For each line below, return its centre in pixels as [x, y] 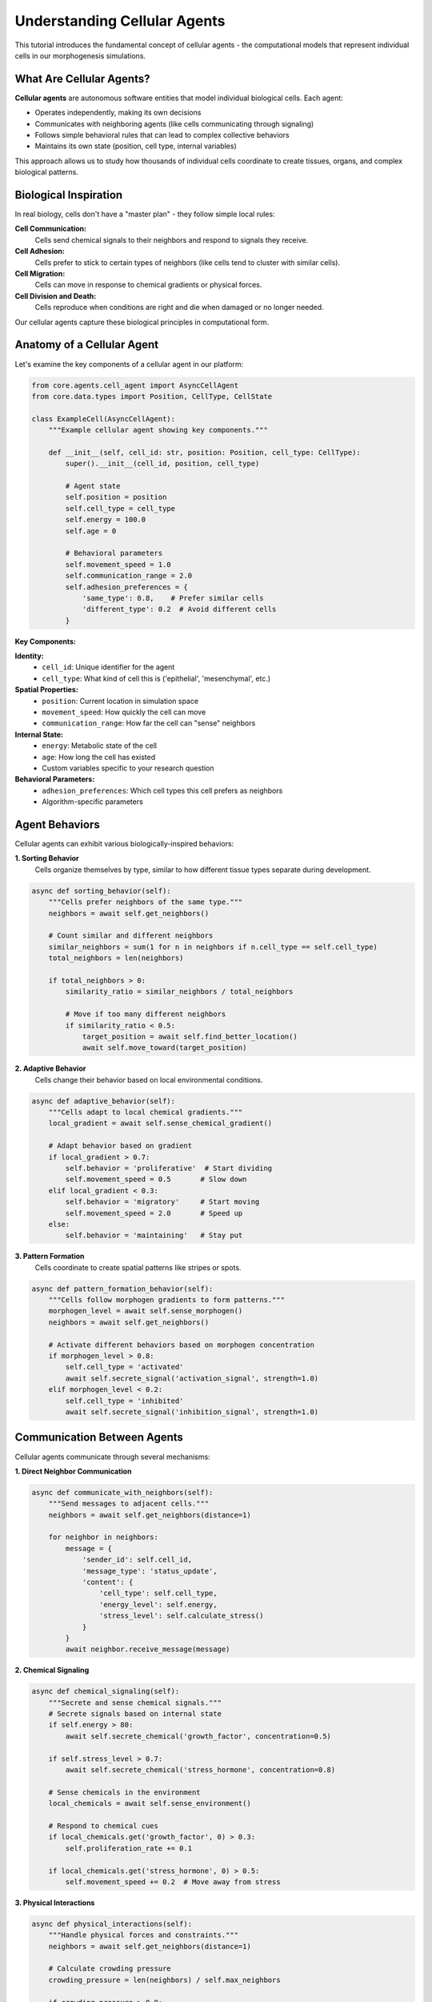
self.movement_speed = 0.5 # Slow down [156, 1180]
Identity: [29, 656]
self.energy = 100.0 [106, 520]
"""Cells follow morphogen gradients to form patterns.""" [167, 1300]
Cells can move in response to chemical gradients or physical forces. [148, 285]
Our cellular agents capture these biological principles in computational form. [142, 322]
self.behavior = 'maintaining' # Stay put [154, 1236]
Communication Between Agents [99, 1437]
